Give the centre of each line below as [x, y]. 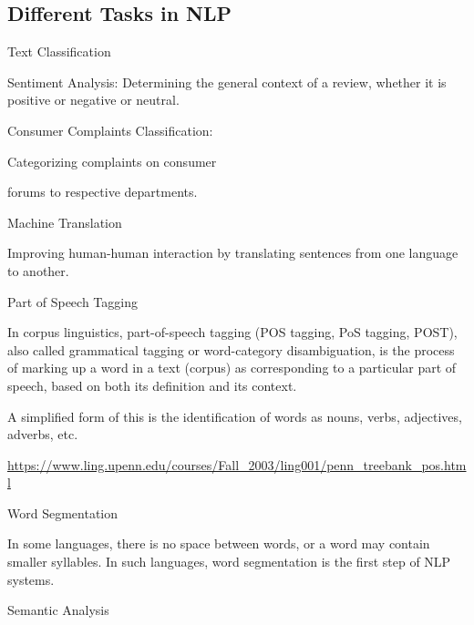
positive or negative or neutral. [93, 100]
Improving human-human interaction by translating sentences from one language [233, 253]
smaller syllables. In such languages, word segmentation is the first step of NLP [229, 562]
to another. [38, 270]
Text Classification [59, 51]
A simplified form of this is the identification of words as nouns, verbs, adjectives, [235, 416]
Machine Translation [65, 222]
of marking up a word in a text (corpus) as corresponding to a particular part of [232, 368]
